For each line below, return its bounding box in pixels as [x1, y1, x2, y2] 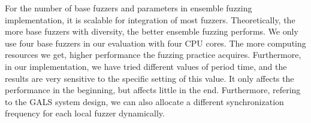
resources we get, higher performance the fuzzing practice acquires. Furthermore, [5, 48, 301, 61]
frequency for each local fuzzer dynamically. [5, 107, 165, 119]
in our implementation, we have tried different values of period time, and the [5, 60, 287, 72]
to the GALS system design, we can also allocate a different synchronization [5, 95, 284, 107]
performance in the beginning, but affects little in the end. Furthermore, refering [5, 84, 301, 96]
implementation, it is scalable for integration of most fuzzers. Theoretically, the [5, 13, 295, 26]
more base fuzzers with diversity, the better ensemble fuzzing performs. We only [5, 25, 298, 38]
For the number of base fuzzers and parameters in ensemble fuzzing [5, 2, 252, 14]
